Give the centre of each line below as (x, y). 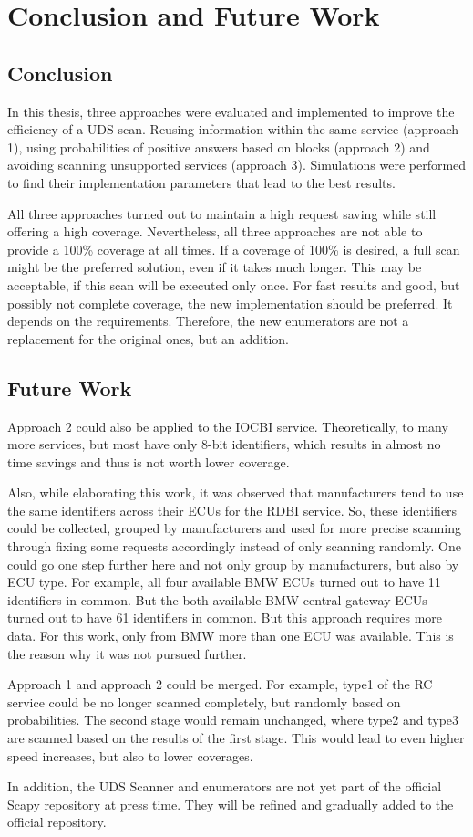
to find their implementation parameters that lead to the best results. (201, 182)
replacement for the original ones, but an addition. (149, 338)
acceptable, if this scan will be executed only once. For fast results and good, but (234, 284)
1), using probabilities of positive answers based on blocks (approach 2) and (219, 146)
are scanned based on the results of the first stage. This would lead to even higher (236, 738)
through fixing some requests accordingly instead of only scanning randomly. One (234, 546)
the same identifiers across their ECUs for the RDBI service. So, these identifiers (232, 510)
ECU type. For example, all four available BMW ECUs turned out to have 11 (224, 582)
